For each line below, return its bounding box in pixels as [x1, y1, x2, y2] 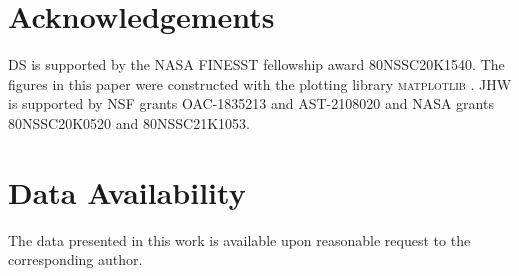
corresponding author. [8, 249, 143, 270]
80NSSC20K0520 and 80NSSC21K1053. [8, 112, 250, 133]
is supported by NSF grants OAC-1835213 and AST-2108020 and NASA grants [8, 93, 494, 114]
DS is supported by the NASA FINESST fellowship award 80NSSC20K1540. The [8, 54, 505, 75]
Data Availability [8, 171, 246, 212]
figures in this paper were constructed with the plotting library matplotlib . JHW [8, 73, 512, 94]
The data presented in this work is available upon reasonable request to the [8, 229, 471, 250]
